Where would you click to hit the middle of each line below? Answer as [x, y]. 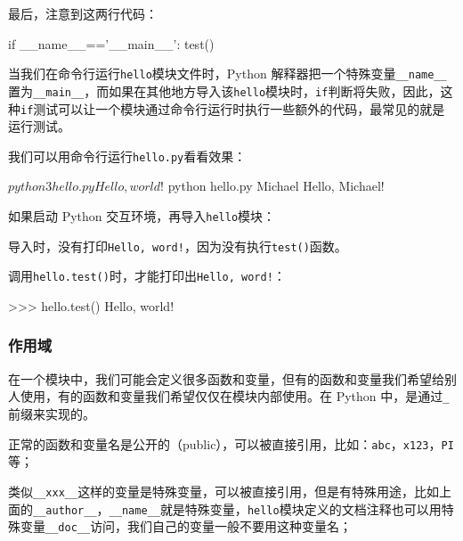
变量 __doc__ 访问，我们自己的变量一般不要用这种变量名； [186, 526]
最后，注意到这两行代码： [83, 13]
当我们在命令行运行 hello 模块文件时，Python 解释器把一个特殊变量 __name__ [227, 74]
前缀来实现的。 [52, 414]
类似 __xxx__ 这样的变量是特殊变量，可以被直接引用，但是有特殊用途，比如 [224, 491]
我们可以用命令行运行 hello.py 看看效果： [127, 156]
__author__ [65, 510]
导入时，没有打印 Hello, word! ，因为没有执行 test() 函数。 [178, 246]
